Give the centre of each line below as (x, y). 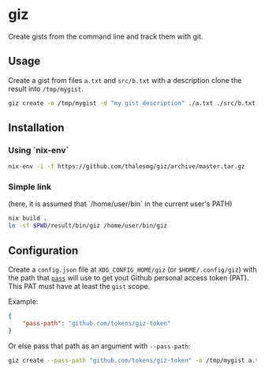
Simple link (30, 187)
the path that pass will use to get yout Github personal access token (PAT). (129, 278)
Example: (23, 302)
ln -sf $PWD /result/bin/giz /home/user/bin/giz (88, 226)
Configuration (43, 250)
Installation (36, 128)
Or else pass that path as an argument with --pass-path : (99, 346)
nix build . (28, 219)
